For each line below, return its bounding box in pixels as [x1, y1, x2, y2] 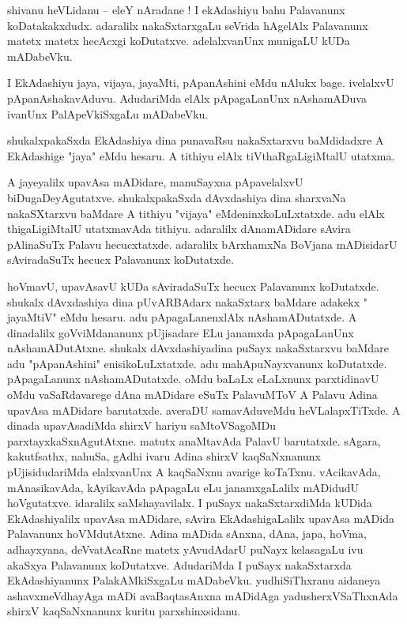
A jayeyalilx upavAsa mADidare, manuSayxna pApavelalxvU [7, 174, 303, 190]
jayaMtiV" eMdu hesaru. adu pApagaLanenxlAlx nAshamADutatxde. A [7, 309, 357, 325]
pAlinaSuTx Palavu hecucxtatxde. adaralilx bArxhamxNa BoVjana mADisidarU [7, 235, 398, 252]
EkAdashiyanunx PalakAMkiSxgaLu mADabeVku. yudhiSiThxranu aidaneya [7, 572, 381, 588]
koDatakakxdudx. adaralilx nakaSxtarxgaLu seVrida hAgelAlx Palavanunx [7, 17, 368, 33]
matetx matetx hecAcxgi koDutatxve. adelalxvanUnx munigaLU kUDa [7, 32, 350, 49]
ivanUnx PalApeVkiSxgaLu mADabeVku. [7, 105, 209, 122]
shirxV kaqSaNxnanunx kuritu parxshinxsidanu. [7, 603, 241, 619]
